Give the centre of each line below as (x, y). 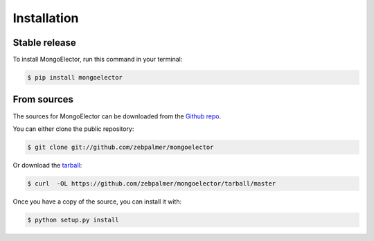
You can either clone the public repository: (73, 129)
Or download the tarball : (47, 165)
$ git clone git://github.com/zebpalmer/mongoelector (121, 147)
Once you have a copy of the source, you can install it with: (97, 202)
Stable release (44, 43)
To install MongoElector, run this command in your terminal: (98, 60)
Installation (46, 18)
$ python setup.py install (73, 220)
